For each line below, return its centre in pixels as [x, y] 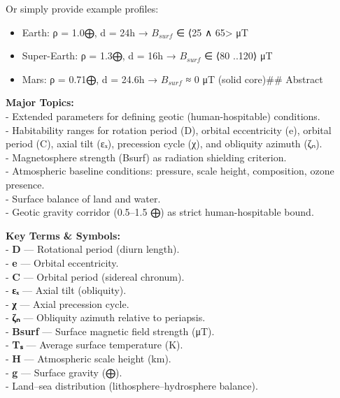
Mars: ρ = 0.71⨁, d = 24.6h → [90, 79]
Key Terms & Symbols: [63, 235]
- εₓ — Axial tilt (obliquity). [66, 290]
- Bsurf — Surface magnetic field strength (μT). [110, 331]
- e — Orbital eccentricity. [62, 262]
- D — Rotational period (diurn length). [93, 249]
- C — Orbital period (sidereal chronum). [95, 276]
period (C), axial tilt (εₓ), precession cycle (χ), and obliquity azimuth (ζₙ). [164, 143]
